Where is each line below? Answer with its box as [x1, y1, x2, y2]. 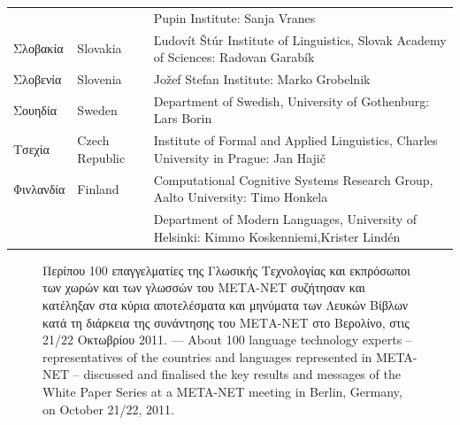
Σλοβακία [13, 39, 64, 58]
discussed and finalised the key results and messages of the [83, 365, 401, 383]
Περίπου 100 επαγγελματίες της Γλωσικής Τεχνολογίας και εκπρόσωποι [42, 260, 410, 279]
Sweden [77, 100, 118, 119]
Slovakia [77, 39, 122, 58]
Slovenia [77, 70, 122, 89]
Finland [77, 179, 119, 197]
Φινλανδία [13, 179, 65, 197]
